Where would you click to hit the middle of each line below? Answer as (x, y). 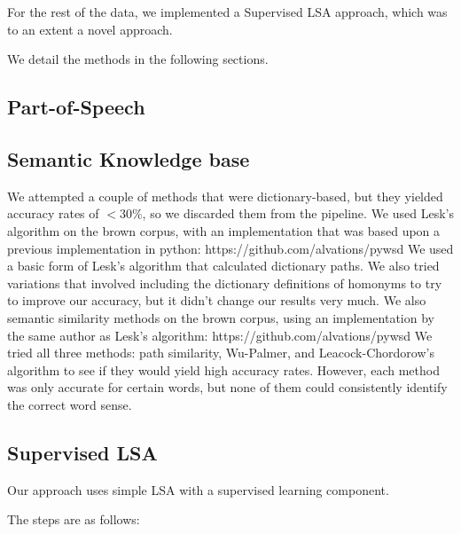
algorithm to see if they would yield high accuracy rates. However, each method (223, 369)
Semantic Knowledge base (129, 158)
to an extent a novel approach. (90, 29)
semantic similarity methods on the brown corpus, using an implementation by (221, 317)
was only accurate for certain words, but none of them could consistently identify (227, 387)
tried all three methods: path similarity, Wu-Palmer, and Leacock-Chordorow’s (221, 353)
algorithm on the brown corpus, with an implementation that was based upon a (224, 230)
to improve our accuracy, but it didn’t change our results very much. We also (217, 300)
